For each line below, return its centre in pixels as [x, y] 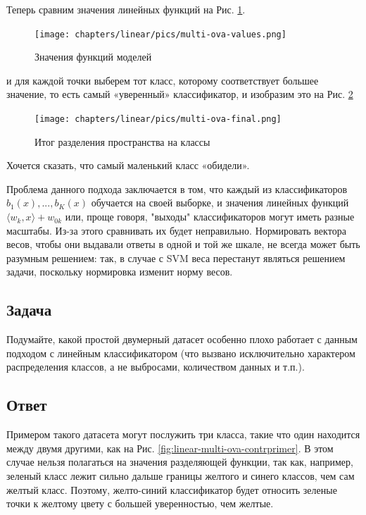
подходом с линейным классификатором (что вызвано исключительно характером [181, 353]
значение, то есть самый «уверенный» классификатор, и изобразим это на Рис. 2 [180, 94]
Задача [29, 310]
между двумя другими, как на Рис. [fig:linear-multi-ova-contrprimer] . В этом [170, 448]
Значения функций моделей [93, 57]
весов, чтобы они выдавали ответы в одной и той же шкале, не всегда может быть [183, 244]
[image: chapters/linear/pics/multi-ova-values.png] [160, 34]
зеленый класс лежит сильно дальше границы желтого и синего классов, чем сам [181, 476]
